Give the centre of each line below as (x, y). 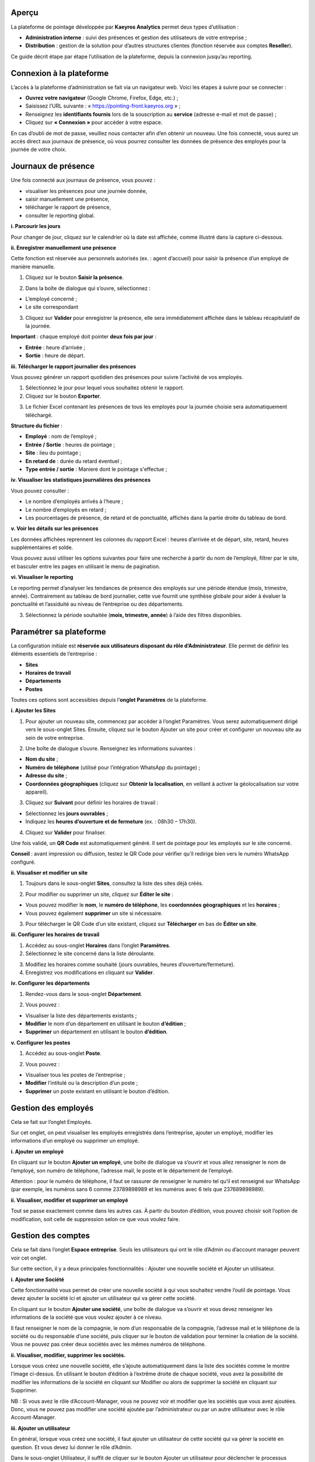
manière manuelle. (33, 267)
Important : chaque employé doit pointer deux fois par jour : (84, 337)
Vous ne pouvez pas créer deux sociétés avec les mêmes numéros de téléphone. (108, 1344)
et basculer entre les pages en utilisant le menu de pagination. (85, 566)
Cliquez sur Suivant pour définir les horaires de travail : (92, 803)
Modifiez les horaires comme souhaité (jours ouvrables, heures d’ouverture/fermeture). (130, 964)
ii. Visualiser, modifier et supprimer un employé (69, 1200)
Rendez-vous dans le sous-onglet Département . (84, 994)
